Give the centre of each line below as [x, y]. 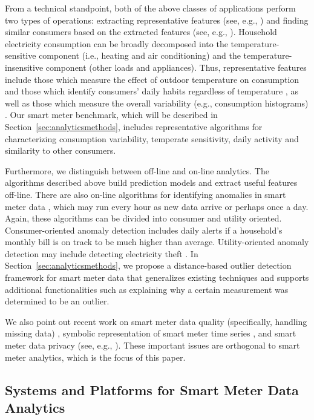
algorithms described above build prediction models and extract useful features [151, 182]
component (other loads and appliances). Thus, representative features [176, 67]
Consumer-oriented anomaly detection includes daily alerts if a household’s [144, 230]
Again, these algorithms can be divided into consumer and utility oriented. [143, 218]
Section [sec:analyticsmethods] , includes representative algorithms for [134, 126]
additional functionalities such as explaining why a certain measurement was [147, 289]
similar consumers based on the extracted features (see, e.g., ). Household [141, 32]
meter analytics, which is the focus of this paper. [95, 357]
